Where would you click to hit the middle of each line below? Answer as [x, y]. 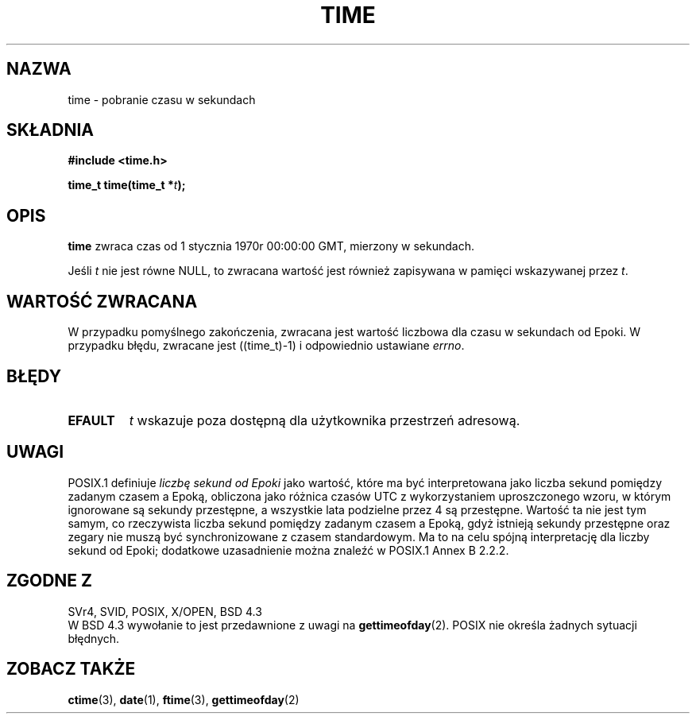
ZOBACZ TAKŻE [71, 669]
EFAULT [91, 420]
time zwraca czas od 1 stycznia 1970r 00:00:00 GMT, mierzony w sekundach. [271, 246]
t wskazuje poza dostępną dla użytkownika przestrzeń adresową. [325, 420]
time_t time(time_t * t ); [127, 185]
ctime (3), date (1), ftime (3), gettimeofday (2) [184, 699]
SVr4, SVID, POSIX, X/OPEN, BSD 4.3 [165, 611]
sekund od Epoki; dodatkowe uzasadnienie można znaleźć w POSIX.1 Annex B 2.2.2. [288, 550]
